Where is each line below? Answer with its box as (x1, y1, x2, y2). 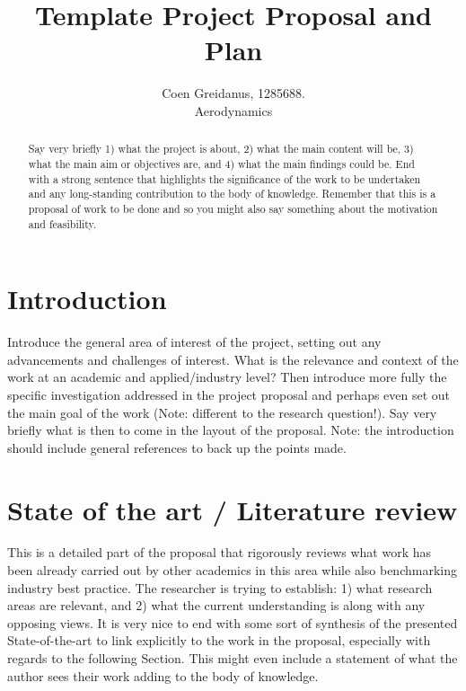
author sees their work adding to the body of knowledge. (7, 666, 319, 685)
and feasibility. (28, 216, 97, 231)
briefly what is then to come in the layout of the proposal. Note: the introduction (7, 421, 454, 439)
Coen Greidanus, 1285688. (162, 84, 305, 102)
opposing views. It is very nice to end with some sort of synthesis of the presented (7, 613, 458, 632)
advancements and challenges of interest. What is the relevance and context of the (7, 350, 459, 368)
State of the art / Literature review (7, 491, 458, 527)
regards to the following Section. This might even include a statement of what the (7, 649, 458, 668)
